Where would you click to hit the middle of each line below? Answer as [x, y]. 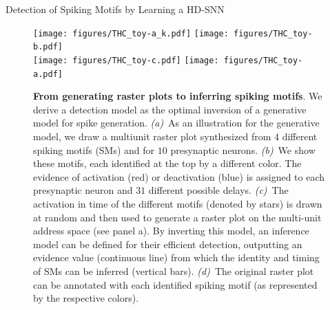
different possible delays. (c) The [218, 190]
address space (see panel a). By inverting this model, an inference [171, 231]
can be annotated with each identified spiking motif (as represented [175, 284]
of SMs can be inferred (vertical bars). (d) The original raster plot [174, 270]
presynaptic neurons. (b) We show [243, 150]
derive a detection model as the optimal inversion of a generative [170, 109]
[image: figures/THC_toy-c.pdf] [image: [126, 60]
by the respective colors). [86, 298]
